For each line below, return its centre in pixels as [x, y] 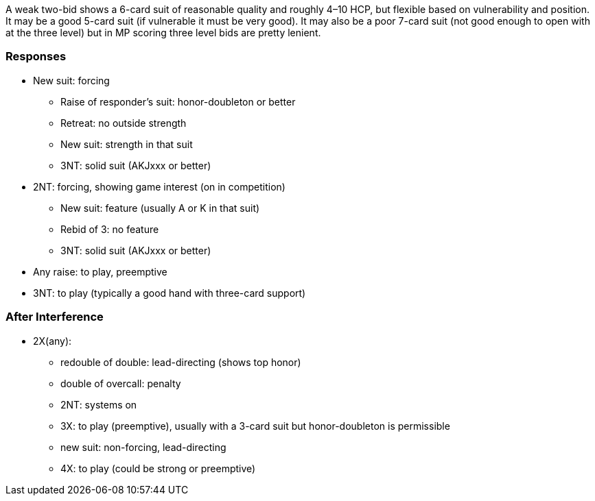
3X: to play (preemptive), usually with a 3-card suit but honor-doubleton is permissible [255, 426]
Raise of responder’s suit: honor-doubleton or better [178, 101]
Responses [36, 57]
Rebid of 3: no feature [110, 229]
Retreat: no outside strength [124, 123]
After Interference [55, 317]
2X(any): [52, 341]
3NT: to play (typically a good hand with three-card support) [170, 293]
